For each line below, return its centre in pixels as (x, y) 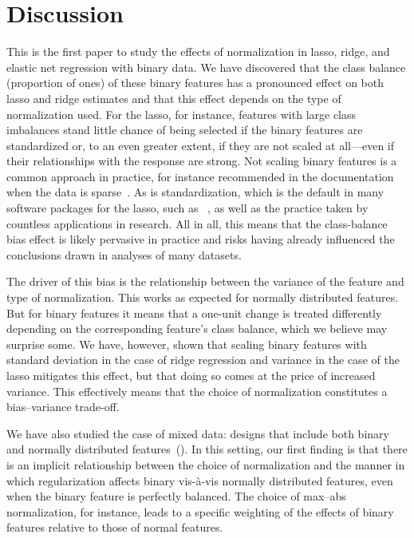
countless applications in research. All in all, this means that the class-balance (197, 223)
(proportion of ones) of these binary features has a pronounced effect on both (195, 83)
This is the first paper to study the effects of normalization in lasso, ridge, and (198, 51)
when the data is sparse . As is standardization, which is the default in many (195, 192)
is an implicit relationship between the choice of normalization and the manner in (206, 464)
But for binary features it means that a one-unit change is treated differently (194, 313)
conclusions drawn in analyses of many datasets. (124, 254)
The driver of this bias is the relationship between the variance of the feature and (205, 281)
